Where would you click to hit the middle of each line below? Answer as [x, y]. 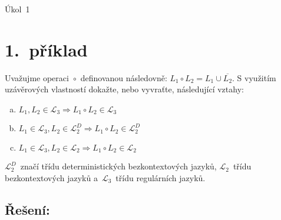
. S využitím [254, 77]
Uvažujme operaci [37, 77]
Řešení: [27, 209]
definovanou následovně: [124, 77]
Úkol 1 [17, 9]
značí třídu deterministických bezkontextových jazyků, [118, 166]
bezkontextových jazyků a [51, 177]
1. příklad [46, 49]
